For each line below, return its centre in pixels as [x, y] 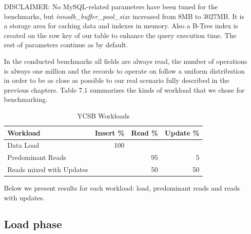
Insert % [110, 132]
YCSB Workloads [103, 115]
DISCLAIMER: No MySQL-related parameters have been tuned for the [111, 6]
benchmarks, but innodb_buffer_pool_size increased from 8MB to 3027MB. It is [124, 16]
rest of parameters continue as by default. [66, 45]
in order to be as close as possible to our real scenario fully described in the [117, 80]
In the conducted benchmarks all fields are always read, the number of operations [126, 61]
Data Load [23, 145]
